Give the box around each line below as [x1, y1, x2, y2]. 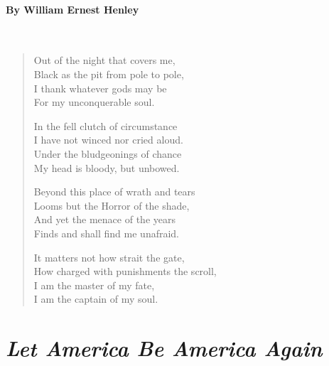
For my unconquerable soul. [33, 95, 155, 109]
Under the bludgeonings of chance [33, 146, 182, 161]
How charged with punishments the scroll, [33, 264, 217, 279]
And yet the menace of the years [33, 212, 176, 227]
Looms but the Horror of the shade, [33, 198, 190, 212]
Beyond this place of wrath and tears [33, 184, 195, 199]
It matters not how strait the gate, [33, 249, 185, 264]
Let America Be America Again [6, 333, 323, 363]
